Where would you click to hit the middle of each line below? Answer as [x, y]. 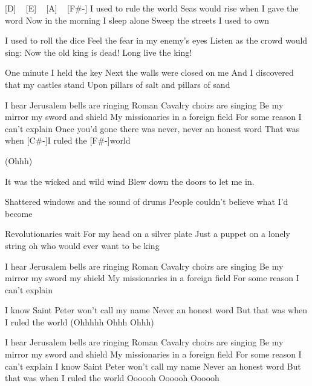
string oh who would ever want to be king [82, 245]
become [19, 213]
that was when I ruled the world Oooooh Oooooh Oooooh [112, 378]
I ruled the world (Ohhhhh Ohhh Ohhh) [80, 321]
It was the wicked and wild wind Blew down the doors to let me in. [130, 181]
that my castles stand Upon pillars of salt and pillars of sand [118, 84]
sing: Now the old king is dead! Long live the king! [99, 52]
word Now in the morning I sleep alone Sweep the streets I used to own [137, 20]
